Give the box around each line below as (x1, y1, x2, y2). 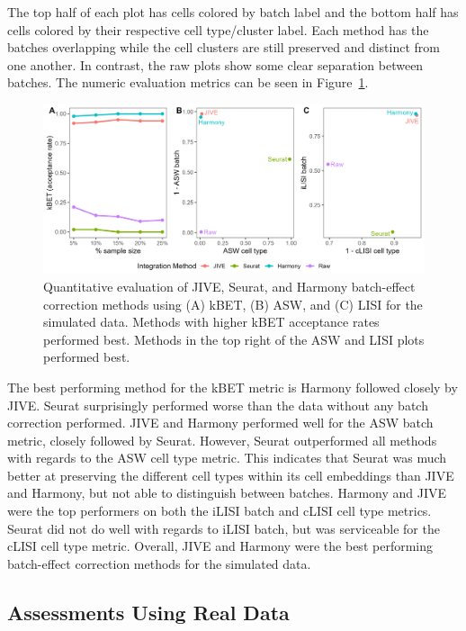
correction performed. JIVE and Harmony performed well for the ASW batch (7, 413, 434, 432)
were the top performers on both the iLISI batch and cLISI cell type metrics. (7, 501, 432, 520)
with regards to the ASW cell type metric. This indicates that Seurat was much (7, 448, 447, 467)
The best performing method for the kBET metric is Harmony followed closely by (7, 377, 458, 396)
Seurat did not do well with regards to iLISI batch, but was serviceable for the (7, 518, 440, 537)
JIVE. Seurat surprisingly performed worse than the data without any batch (7, 395, 428, 414)
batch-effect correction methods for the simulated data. (7, 554, 311, 572)
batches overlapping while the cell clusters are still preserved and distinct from (7, 38, 440, 57)
